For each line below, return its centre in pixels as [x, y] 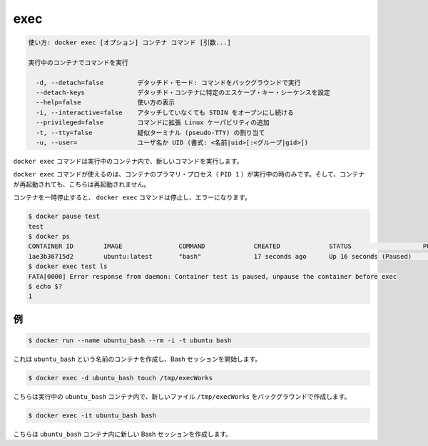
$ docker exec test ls [68, 267]
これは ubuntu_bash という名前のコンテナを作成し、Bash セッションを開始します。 [137, 359]
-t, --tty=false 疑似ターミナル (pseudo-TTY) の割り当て [151, 133]
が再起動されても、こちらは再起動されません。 [82, 184]
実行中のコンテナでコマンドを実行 [78, 62]
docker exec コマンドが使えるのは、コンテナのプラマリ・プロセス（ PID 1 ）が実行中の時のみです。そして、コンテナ [189, 174]
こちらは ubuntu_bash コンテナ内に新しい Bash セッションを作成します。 [122, 434]
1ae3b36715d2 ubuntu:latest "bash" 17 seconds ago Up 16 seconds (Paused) [220, 256]
